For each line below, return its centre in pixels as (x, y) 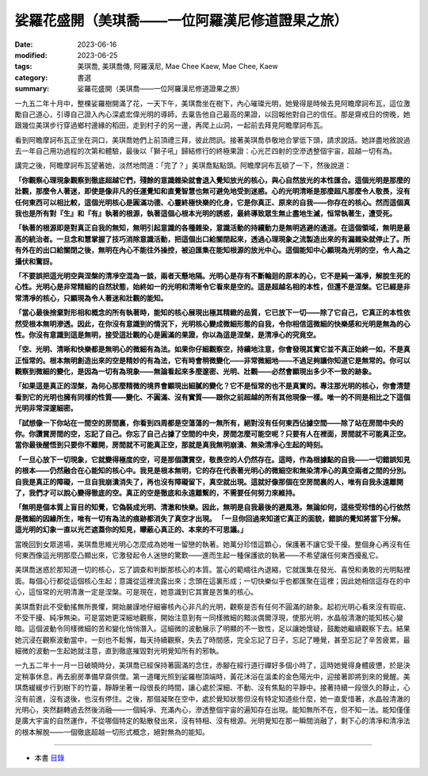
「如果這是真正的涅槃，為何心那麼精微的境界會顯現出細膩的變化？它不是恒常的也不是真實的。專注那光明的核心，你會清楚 (212, 386)
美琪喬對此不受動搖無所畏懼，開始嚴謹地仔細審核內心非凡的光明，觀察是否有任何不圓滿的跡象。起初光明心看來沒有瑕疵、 (212, 606)
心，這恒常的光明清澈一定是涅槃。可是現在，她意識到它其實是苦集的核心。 (136, 592)
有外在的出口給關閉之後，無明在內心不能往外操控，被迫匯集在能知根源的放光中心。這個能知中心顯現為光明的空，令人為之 (212, 250)
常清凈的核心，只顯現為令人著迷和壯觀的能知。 (91, 298)
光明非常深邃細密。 (46, 408)
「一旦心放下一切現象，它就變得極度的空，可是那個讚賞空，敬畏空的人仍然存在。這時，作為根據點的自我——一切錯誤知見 (212, 459)
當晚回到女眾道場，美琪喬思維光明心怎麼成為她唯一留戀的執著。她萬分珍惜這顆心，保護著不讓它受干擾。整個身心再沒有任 (212, 544)
